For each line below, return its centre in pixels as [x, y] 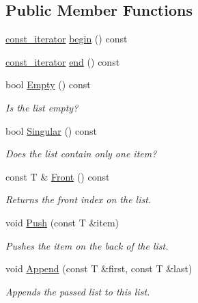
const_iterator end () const [63, 61]
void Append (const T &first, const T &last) [99, 268]
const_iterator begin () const [67, 39]
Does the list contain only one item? [81, 154]
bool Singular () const [51, 130]
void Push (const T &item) [62, 222]
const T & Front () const [58, 176]
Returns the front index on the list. [79, 199]
